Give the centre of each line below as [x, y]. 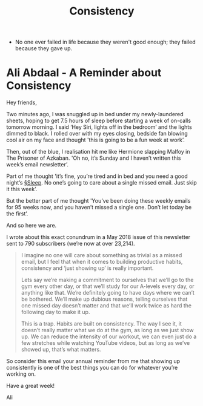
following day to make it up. [55, 312]
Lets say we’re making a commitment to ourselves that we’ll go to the [107, 280]
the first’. [17, 214]
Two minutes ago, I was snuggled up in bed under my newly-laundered [95, 114]
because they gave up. [44, 48]
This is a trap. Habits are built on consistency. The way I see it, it [101, 324]
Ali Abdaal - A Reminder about [84, 73]
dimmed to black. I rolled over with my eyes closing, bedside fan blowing [97, 134]
